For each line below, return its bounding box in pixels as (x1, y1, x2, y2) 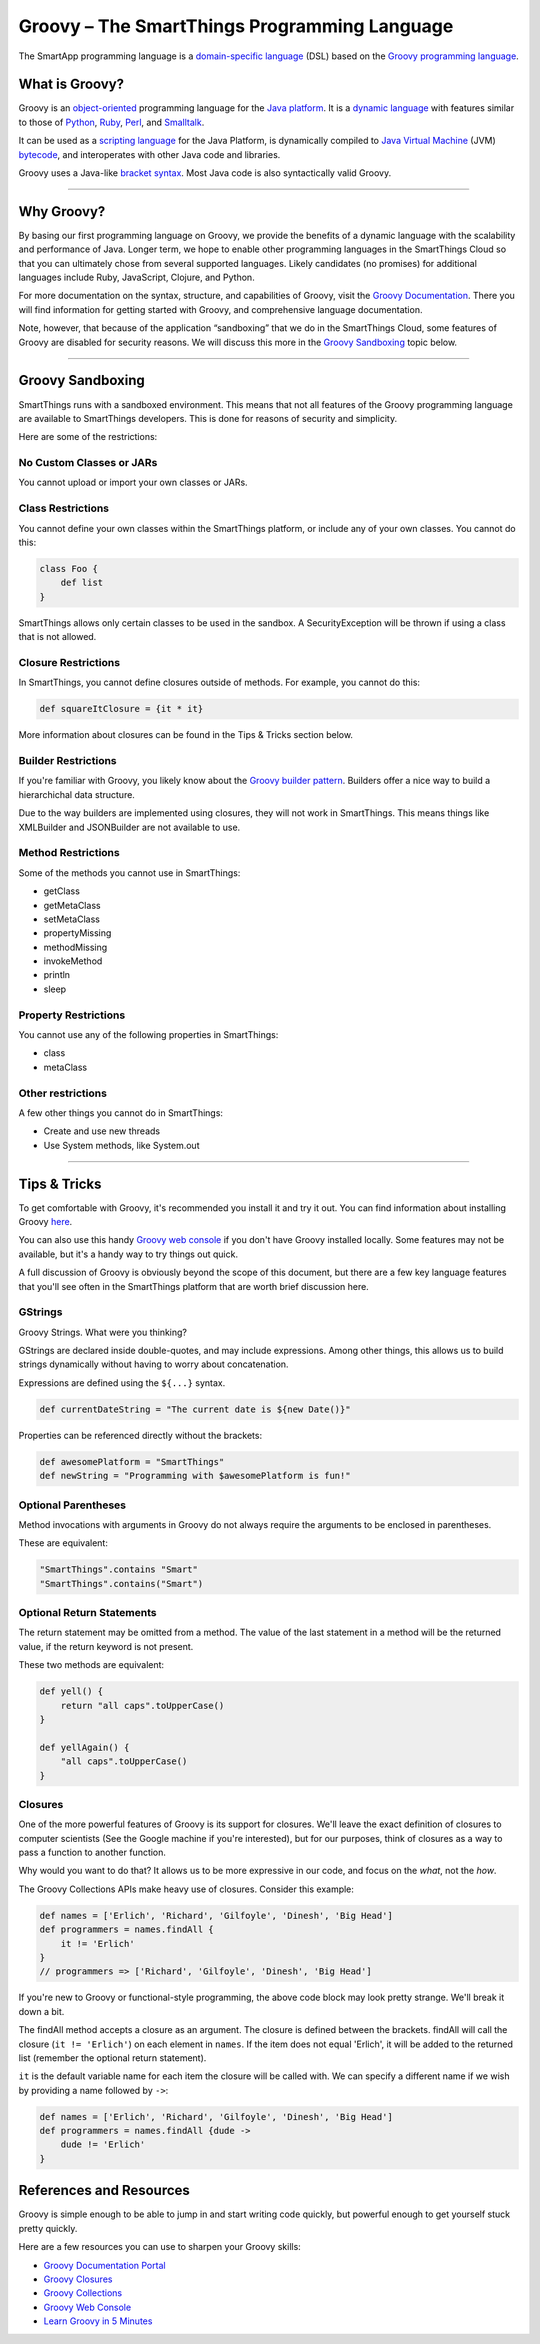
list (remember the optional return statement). (18, 2051, 207, 2064)
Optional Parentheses (18, 1498, 127, 1512)
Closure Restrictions (18, 655, 120, 669)
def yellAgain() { (39, 1741, 130, 1753)
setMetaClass (43, 913, 100, 925)
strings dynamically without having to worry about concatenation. (18, 1358, 289, 1370)
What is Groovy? (18, 76, 125, 93)
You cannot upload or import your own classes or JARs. (18, 476, 249, 489)
